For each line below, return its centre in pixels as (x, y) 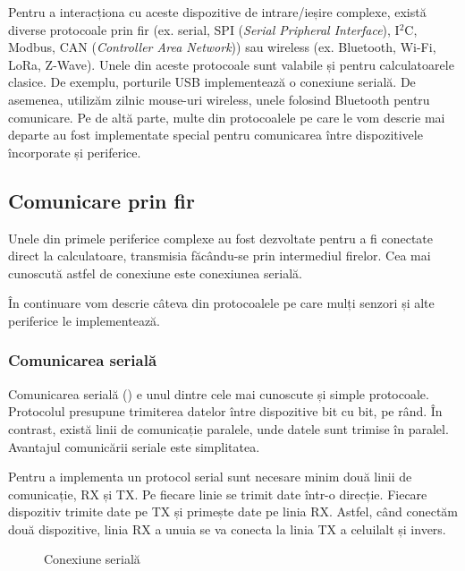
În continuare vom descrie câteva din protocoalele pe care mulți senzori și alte (221, 303)
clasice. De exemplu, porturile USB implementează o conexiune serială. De (212, 82)
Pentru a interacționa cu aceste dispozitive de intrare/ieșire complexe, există (217, 12)
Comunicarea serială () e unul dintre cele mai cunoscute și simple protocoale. (219, 393)
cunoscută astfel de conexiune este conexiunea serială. (155, 273)
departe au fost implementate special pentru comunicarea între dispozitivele (216, 135)
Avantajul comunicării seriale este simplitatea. (134, 446)
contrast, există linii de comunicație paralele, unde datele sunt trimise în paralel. (228, 428)
